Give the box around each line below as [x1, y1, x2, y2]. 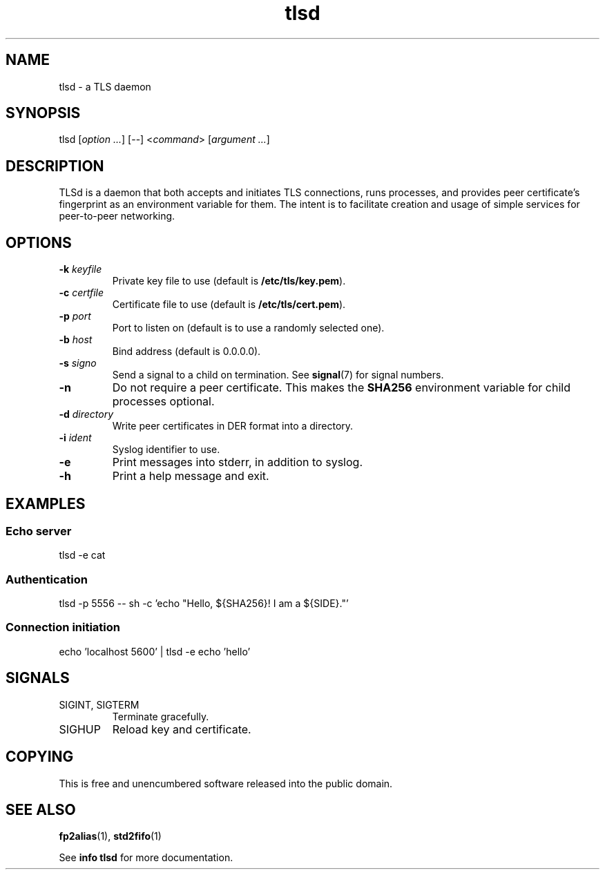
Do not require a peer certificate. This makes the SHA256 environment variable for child [112, 381, 570, 395]
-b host [59, 334, 93, 346]
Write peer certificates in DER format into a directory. [112, 420, 354, 432]
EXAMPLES [6, 494, 86, 512]
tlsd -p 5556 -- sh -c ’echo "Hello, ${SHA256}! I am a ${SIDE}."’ [59, 597, 349, 610]
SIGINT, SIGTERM [59, 698, 140, 711]
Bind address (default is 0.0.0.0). [112, 345, 261, 358]
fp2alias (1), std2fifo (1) [59, 830, 162, 843]
